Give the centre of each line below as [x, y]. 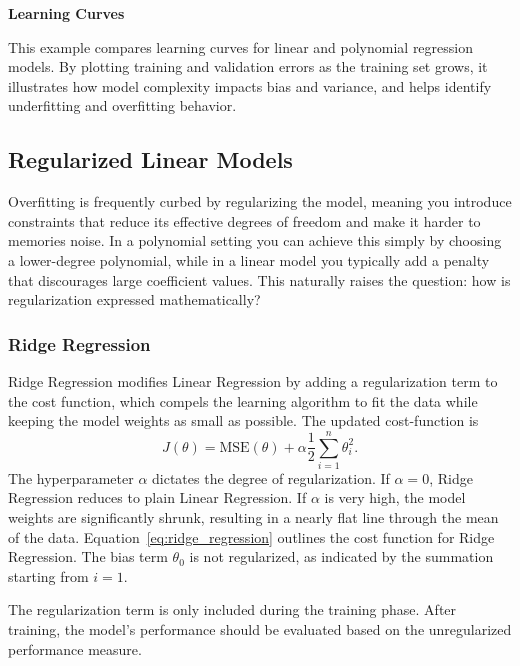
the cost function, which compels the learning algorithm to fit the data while [243, 400]
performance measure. [75, 648]
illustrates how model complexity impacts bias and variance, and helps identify [250, 85]
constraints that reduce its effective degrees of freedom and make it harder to [244, 220]
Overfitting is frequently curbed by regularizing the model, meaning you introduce [260, 201]
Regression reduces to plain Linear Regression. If [157, 497]
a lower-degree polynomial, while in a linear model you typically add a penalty [249, 259]
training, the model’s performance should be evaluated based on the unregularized [260, 629]
